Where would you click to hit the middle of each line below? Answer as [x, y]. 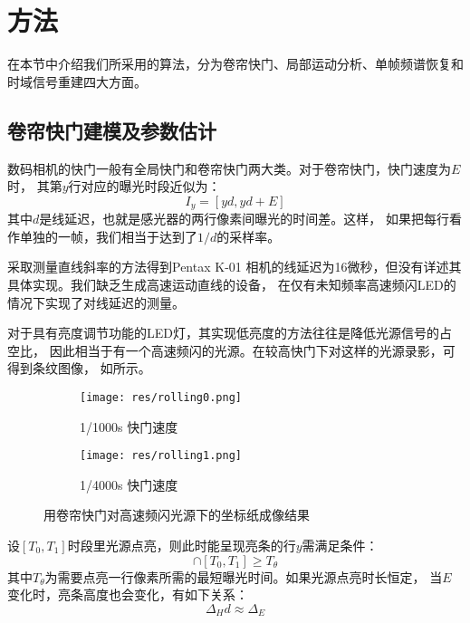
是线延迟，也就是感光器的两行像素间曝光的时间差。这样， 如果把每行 [244, 219]
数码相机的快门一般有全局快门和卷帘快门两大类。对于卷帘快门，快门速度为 [229, 168]
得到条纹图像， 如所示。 [79, 368]
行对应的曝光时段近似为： [144, 186]
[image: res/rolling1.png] [161, 456]
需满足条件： [340, 545]
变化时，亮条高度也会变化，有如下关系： [128, 594]
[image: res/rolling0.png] [161, 397]
